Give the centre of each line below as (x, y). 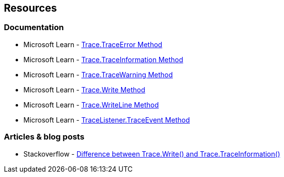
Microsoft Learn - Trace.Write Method (84, 89)
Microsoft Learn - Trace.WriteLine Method (91, 105)
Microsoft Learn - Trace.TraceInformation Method (103, 59)
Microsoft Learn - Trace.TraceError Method (93, 44)
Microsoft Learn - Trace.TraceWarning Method (98, 74)
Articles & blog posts (44, 137)
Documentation (34, 27)
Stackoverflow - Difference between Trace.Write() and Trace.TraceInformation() (152, 154)
